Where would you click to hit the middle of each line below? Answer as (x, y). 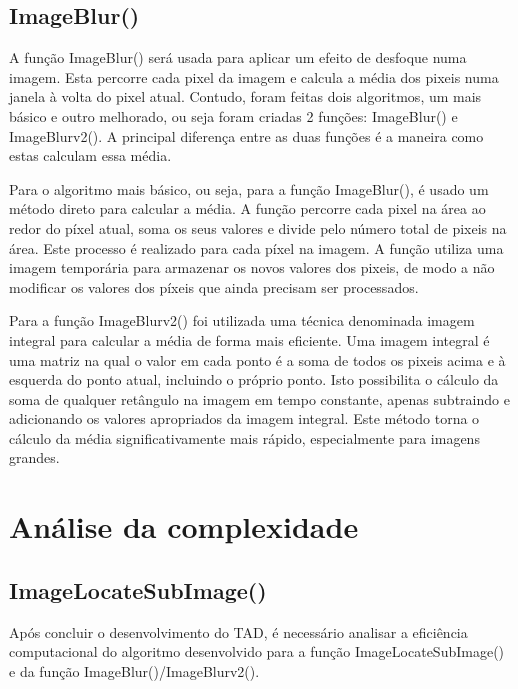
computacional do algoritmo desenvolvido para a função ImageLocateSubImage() (257, 651)
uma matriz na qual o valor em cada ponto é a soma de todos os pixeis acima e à (257, 359)
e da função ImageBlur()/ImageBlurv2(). (134, 670)
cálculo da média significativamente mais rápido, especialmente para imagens (244, 437)
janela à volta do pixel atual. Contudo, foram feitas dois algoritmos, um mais (245, 96)
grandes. (34, 457)
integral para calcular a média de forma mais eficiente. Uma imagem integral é (249, 339)
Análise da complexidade (184, 526)
